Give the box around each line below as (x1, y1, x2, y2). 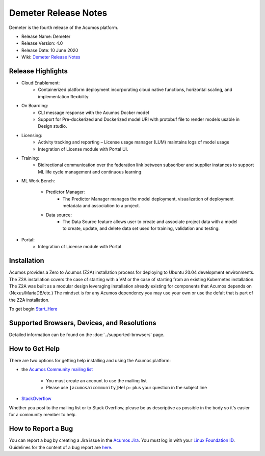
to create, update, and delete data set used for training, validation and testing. (62, 226, 220, 231)
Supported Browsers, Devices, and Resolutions (9, 318, 157, 327)
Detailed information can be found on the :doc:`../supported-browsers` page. (9, 332, 165, 338)
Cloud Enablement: (21, 80, 60, 86)
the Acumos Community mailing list (21, 367, 93, 372)
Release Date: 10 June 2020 (21, 47, 79, 53)
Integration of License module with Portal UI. (38, 146, 129, 152)
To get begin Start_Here (9, 306, 57, 312)
